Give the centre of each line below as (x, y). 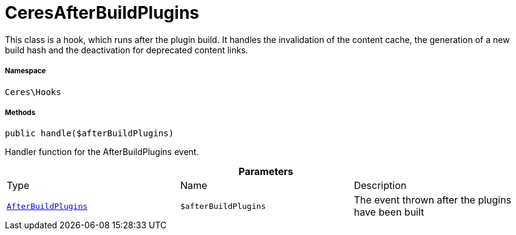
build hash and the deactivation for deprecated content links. (127, 50)
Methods (20, 112)
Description (380, 186)
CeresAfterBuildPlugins (102, 13)
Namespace (25, 71)
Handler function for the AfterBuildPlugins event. (102, 152)
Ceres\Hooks (33, 92)
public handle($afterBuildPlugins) (90, 134)
